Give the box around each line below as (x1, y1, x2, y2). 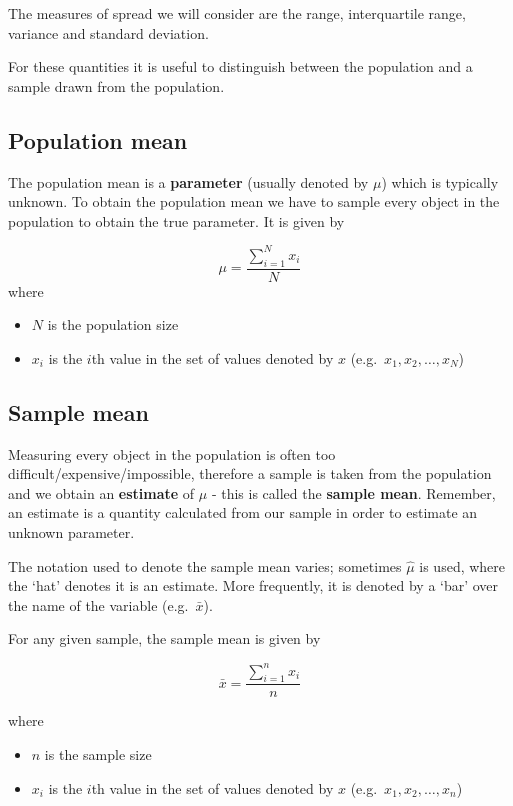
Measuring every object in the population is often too (8, 443, 336, 464)
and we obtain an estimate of (8, 482, 195, 503)
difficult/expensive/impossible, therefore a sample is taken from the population (8, 463, 492, 484)
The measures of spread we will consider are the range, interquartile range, (8, 3, 466, 23)
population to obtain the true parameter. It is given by (8, 210, 345, 231)
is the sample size (44, 743, 152, 764)
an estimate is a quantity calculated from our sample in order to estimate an (8, 502, 478, 523)
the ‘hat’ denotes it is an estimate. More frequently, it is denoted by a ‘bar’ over (8, 575, 499, 596)
